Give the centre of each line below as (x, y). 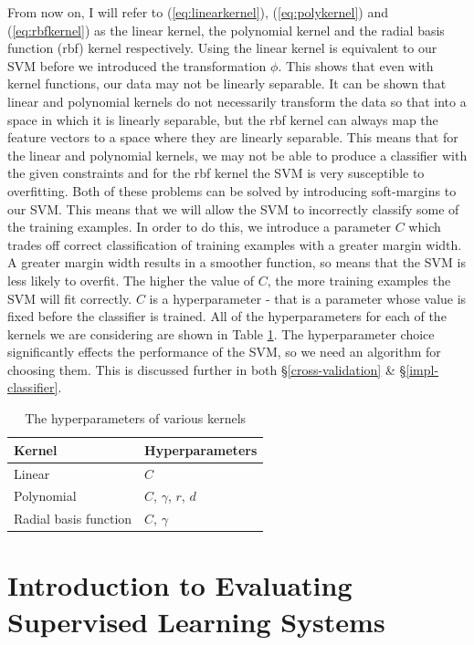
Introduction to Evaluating (180, 585)
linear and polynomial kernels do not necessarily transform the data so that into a (237, 101)
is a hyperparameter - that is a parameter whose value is (308, 298)
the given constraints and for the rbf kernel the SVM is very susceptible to (216, 173)
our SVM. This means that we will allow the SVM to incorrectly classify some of (233, 208)
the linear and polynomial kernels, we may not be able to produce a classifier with (237, 155)
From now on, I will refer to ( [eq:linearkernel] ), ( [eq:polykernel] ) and (198, 12)
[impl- (422, 369)
